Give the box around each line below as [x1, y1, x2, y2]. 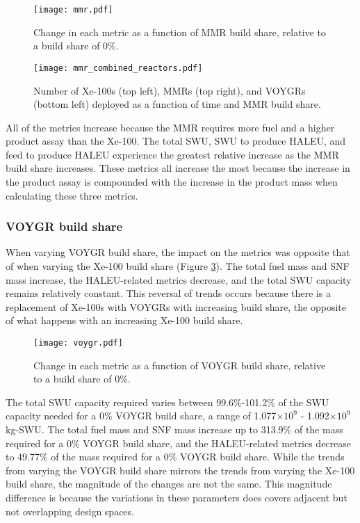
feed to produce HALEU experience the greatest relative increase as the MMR [6, 147, 339, 161]
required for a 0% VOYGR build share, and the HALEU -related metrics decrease [6, 435, 352, 450]
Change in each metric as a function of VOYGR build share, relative [33, 357, 326, 372]
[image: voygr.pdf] [33, 338, 123, 348]
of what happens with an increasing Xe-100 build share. [6, 313, 243, 328]
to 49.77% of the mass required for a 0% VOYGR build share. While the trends [6, 449, 345, 464]
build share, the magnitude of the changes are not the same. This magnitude [6, 476, 332, 491]
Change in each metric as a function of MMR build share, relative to [33, 24, 326, 39]
